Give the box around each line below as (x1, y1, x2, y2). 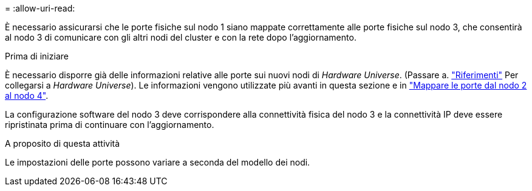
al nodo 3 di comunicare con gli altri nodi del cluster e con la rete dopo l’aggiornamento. (5, 32, 356, 42)
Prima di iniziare (5, 51, 69, 61)
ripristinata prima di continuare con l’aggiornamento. (5, 119, 214, 130)
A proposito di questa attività (5, 138, 120, 149)
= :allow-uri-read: (5, 3, 75, 13)
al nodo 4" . (5, 90, 49, 101)
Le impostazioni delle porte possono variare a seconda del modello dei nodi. (5, 157, 310, 167)
